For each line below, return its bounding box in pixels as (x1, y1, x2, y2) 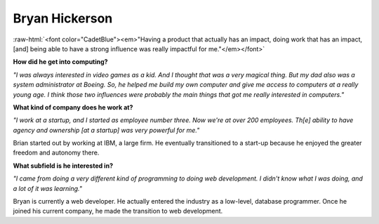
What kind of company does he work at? (13, 103, 133, 112)
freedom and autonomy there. (13, 148, 100, 157)
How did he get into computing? (13, 58, 108, 66)
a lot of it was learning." (13, 184, 82, 192)
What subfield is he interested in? (13, 162, 114, 170)
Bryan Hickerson (13, 11, 113, 26)
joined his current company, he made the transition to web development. (13, 207, 223, 216)
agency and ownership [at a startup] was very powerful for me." (13, 126, 200, 134)
